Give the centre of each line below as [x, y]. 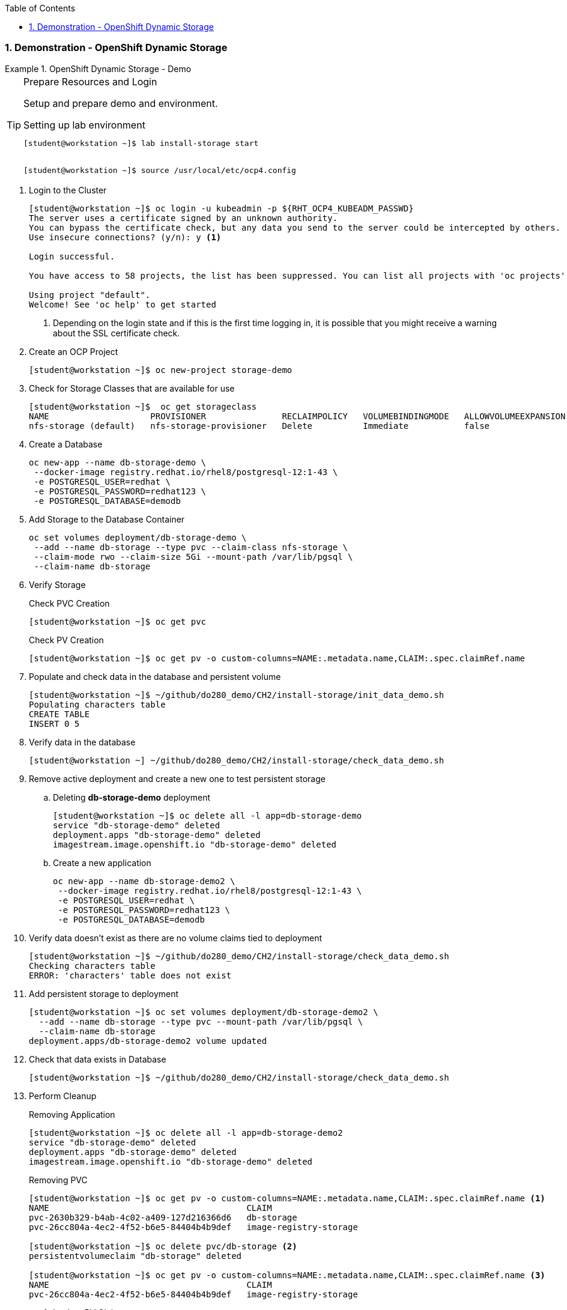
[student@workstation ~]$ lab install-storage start [141, 143]
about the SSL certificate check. [117, 333]
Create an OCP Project [74, 351]
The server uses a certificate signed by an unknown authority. [183, 218]
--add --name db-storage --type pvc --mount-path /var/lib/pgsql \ [201, 1021]
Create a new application [102, 863]
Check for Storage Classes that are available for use [132, 388]
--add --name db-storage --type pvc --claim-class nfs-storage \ [191, 547]
